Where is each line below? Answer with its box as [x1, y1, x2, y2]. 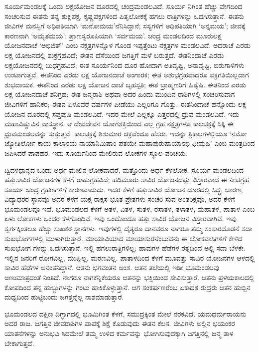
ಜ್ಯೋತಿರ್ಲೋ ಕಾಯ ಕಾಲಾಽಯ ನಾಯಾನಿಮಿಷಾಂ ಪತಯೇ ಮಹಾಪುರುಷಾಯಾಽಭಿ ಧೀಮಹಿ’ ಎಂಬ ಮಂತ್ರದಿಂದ [4, 138, 255, 148]
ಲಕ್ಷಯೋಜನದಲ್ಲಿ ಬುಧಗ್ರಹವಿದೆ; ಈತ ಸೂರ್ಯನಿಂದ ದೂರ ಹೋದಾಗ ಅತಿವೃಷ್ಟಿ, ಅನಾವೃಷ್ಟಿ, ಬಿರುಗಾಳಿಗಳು [4, 59, 245, 70]
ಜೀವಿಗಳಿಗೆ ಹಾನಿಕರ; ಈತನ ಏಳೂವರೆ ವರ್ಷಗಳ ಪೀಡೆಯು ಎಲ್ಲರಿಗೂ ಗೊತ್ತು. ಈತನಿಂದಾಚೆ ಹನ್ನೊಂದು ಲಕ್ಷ [4, 98, 247, 109]
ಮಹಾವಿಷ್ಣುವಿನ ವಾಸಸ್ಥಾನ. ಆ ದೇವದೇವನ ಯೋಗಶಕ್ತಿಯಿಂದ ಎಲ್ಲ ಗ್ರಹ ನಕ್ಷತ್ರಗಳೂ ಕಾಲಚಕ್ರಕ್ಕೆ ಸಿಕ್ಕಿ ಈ [4, 118, 234, 129]
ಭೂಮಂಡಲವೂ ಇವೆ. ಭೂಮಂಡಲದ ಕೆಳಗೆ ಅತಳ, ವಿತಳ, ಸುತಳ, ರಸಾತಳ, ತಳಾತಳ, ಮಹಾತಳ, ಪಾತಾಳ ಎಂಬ [4, 203, 255, 214]
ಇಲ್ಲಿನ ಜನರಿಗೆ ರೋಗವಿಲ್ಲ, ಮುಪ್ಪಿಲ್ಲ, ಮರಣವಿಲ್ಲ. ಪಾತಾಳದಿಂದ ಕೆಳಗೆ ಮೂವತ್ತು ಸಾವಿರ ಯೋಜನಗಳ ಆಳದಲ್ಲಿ [4, 252, 255, 263]
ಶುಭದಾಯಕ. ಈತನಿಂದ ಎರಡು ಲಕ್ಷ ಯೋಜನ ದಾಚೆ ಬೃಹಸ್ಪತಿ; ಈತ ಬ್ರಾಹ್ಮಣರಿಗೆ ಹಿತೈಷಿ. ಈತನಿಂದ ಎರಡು [4, 79, 246, 89]
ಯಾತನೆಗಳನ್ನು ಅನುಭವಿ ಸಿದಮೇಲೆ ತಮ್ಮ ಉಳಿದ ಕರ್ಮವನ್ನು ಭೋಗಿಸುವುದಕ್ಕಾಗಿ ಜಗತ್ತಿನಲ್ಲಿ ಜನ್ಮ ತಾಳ [4, 328, 234, 338]
